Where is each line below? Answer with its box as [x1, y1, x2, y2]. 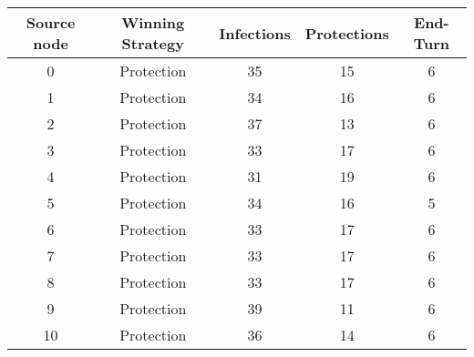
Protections [304, 22, 389, 44]
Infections [219, 22, 291, 44]
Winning [121, 12, 185, 33]
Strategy [121, 33, 184, 54]
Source [26, 12, 76, 33]
